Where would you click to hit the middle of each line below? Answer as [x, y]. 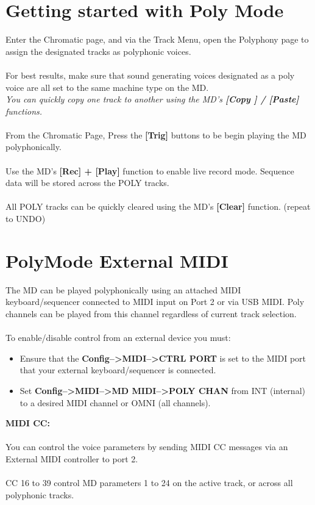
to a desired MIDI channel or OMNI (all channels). [115, 402]
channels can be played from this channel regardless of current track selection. [151, 313]
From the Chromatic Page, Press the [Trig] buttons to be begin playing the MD [156, 134]
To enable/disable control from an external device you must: [118, 338]
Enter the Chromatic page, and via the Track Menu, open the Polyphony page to [157, 39]
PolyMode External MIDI [117, 260]
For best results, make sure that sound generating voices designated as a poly [150, 75]
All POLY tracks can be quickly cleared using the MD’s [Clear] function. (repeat [158, 206]
